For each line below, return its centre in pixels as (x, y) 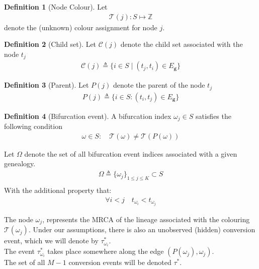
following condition (33, 126)
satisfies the (213, 116)
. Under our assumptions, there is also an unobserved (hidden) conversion (142, 229)
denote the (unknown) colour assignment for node (81, 27)
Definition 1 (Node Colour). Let (56, 7)
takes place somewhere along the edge (106, 251)
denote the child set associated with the (182, 44)
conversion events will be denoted (120, 262)
